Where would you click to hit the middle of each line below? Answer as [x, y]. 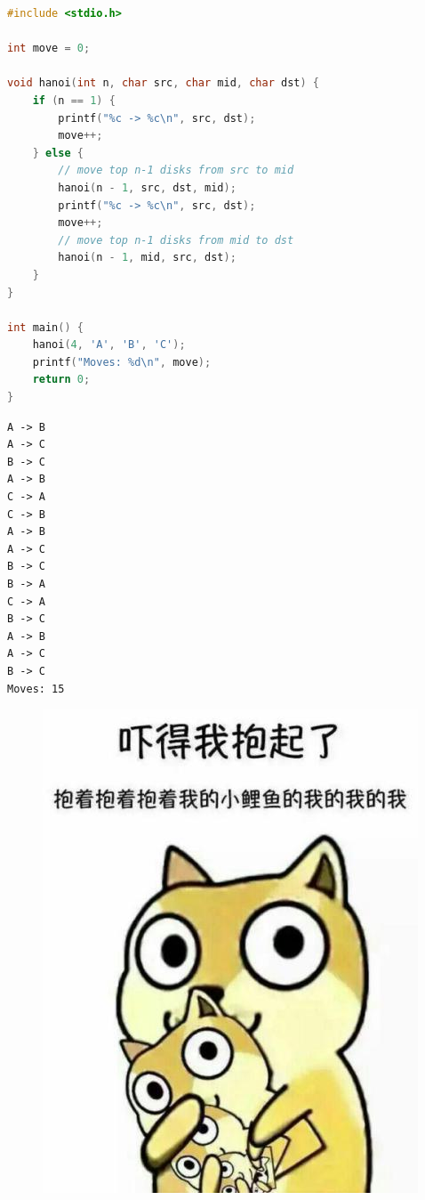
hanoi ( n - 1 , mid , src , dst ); [147, 258]
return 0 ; [61, 380]
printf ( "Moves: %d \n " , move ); [122, 362]
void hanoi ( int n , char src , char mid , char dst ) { [163, 83]
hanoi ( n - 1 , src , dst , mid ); [147, 187]
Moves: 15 [36, 689]
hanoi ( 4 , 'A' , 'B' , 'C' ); [109, 345]
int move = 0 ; [49, 49]
